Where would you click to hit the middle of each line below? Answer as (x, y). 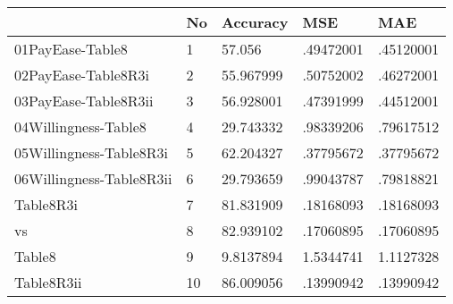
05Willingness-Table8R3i (91, 152)
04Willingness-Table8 (80, 127)
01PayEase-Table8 (71, 49)
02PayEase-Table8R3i (82, 75)
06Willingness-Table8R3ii (93, 178)
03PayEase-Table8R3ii (84, 101)
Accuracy (255, 22)
